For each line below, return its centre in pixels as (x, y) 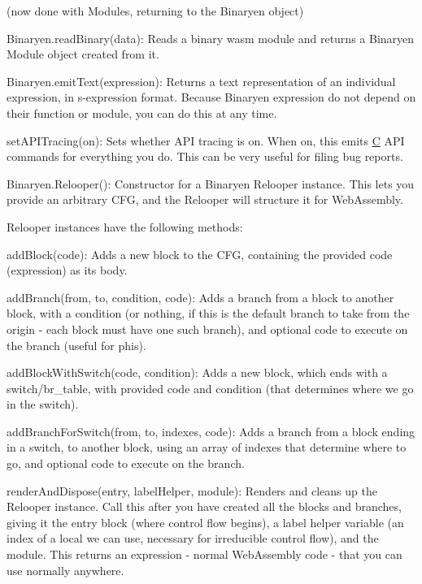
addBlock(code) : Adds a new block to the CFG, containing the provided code (200, 254)
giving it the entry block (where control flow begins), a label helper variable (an (205, 522)
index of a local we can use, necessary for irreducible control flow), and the (193, 538)
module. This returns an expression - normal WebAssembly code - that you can (204, 554)
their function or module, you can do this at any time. (142, 112)
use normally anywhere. (65, 570)
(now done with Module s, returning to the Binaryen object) (155, 11)
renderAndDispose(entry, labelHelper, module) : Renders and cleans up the (192, 490)
